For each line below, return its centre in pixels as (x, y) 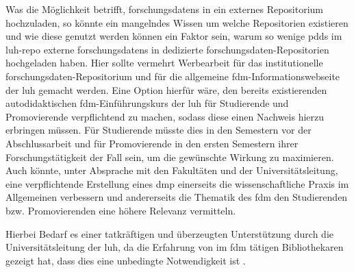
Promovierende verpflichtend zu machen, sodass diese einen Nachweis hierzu (165, 116)
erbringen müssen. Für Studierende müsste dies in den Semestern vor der (159, 130)
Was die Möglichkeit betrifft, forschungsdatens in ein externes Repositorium (165, 9)
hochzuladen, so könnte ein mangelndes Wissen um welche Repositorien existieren (177, 22)
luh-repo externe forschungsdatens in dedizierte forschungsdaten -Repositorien (167, 49)
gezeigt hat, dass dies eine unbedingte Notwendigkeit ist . (126, 260)
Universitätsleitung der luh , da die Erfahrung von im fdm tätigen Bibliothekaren (175, 247)
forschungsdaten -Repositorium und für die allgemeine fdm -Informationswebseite (173, 76)
